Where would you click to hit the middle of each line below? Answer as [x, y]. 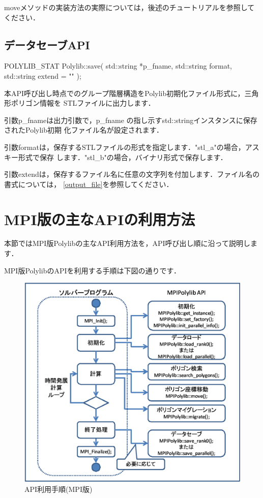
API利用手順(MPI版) [59, 489]
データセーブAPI [47, 44]
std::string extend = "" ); [43, 75]
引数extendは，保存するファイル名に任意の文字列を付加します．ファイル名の [132, 174]
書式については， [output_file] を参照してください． [89, 184]
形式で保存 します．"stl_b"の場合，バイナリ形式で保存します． [123, 157]
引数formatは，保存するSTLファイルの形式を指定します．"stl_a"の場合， [125, 147]
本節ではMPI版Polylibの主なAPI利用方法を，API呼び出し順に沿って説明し [127, 243]
